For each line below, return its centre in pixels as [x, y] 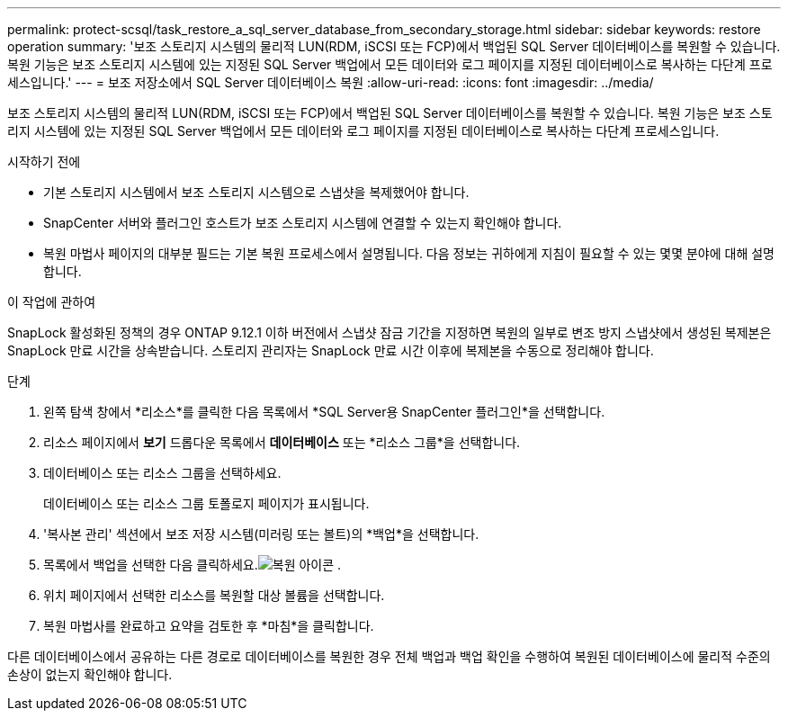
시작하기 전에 [44, 162]
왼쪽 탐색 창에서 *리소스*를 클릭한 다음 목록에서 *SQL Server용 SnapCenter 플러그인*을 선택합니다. [324, 412]
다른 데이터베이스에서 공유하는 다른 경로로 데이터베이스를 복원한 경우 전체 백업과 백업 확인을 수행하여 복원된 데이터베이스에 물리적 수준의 [389, 656]
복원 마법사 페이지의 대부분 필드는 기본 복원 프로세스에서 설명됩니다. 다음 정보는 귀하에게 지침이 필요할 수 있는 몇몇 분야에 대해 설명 [409, 253]
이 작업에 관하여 [52, 302]
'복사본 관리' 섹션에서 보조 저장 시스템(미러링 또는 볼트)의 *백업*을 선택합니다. [261, 534]
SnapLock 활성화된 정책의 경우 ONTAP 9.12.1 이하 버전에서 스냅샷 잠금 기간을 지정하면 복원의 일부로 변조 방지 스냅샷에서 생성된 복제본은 [390, 332]
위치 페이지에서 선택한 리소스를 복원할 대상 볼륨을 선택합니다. [214, 595]
